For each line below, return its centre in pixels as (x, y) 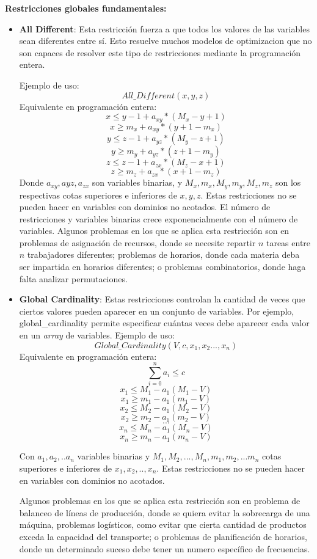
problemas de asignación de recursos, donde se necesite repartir (137, 242)
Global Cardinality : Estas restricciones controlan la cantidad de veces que (162, 299)
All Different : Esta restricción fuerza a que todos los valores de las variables (164, 28)
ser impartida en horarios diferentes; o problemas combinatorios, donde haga (162, 267)
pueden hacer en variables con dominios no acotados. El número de (145, 207)
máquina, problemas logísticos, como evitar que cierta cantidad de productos (163, 524)
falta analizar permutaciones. (73, 278)
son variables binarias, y (137, 182)
